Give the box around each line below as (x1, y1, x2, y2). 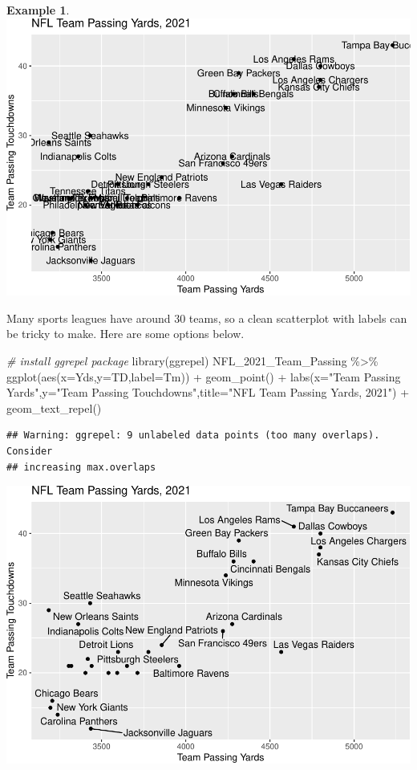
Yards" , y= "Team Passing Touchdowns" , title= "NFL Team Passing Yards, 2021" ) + (6, 384, 410, 401)
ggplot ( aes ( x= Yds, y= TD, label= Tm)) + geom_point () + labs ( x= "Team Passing (6, 368, 401, 385)
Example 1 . (6, 2, 70, 18)
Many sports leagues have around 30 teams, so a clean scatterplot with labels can (6, 309, 407, 326)
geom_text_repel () (6, 399, 102, 416)
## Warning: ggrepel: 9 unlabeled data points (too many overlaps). (6, 430, 380, 442)
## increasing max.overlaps (6, 461, 156, 473)
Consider (6, 446, 53, 458)
